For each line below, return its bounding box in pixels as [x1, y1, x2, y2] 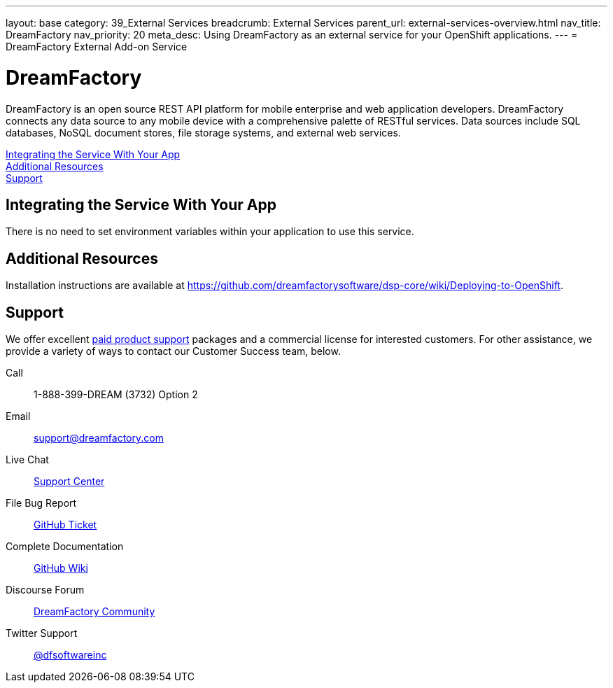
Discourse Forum [6, 584, 85, 596]
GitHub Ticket [34, 519, 97, 531]
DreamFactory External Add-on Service [6, 41, 188, 52]
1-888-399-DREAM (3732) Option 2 [34, 388, 198, 401]
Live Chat [6, 454, 49, 466]
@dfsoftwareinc [34, 649, 107, 661]
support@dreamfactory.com [34, 432, 164, 444]
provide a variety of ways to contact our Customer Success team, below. [6, 345, 341, 358]
